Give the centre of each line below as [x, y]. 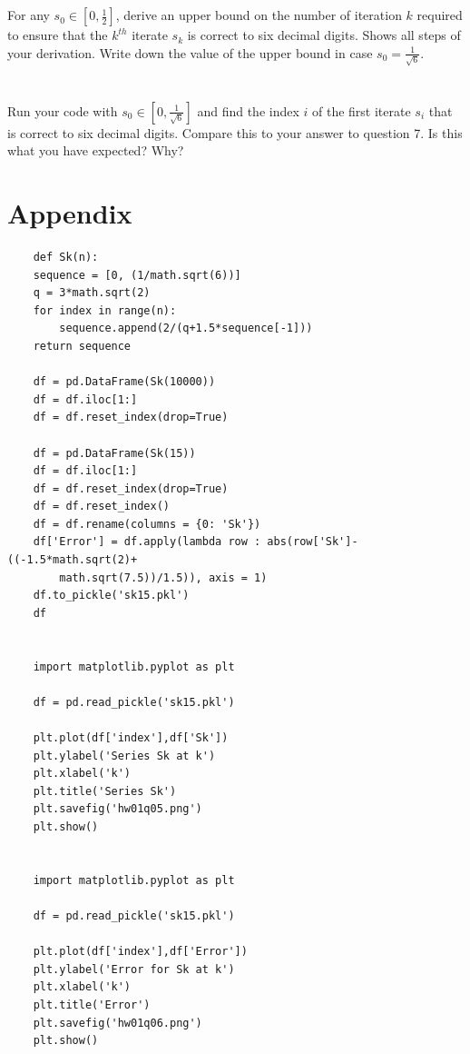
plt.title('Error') [92, 1004]
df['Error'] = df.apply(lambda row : [147, 542]
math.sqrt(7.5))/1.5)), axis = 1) [163, 577]
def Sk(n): [66, 257]
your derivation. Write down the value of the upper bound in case [190, 52]
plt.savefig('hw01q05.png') [117, 809]
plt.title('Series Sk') [105, 791]
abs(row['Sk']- [313, 542]
